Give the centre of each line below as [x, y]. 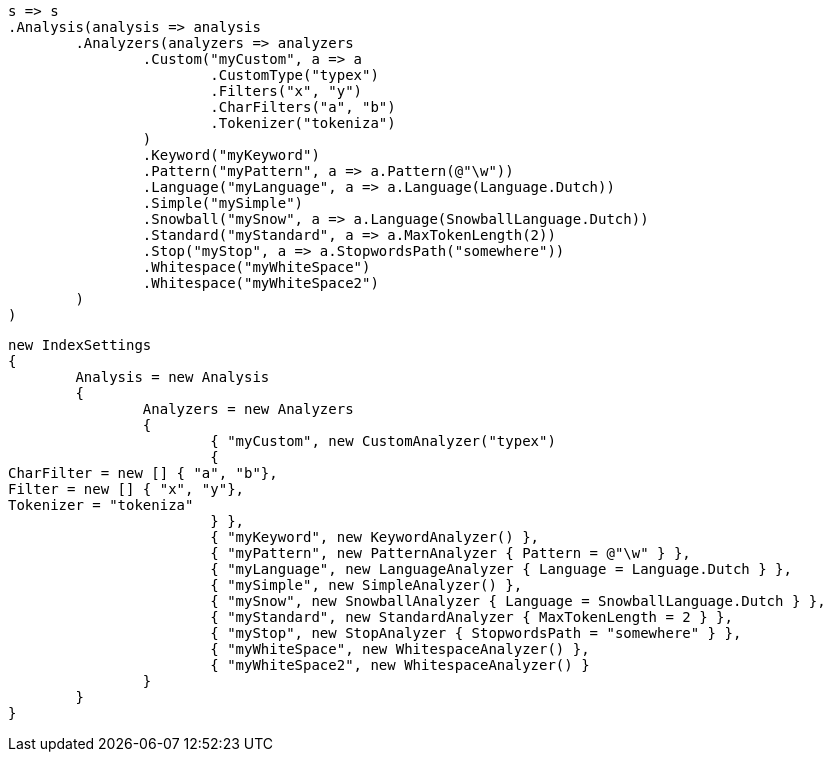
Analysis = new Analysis [172, 377]
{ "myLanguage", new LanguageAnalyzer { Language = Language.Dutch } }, [501, 569]
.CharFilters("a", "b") [303, 107]
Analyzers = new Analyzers [248, 409]
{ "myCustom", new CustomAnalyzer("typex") [383, 441]
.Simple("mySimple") [223, 203]
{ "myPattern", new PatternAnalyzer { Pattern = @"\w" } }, [450, 553]
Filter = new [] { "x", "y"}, [126, 489]
